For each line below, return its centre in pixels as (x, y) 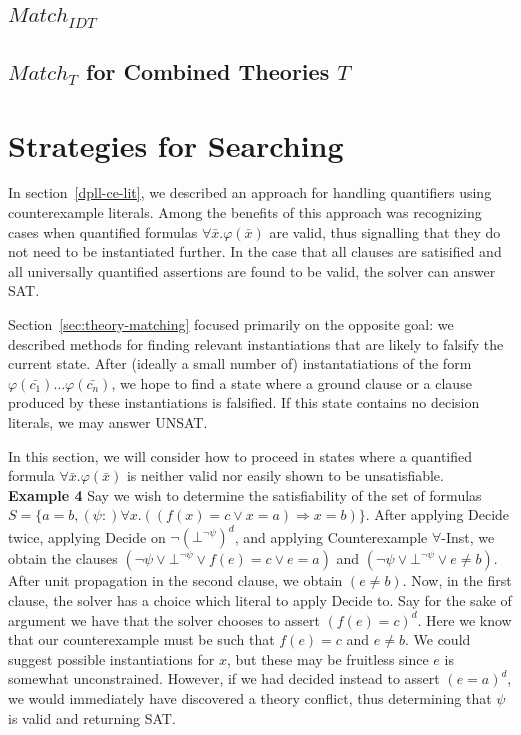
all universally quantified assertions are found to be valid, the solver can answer (252, 270)
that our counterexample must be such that (141, 639)
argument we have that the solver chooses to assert (164, 619)
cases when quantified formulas (103, 231)
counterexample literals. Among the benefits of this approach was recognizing (245, 212)
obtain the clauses (63, 558)
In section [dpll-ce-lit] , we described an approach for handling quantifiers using (250, 192)
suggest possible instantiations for (111, 658)
